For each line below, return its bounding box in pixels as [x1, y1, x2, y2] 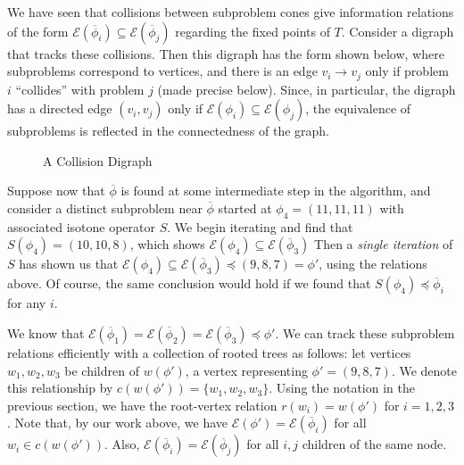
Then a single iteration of [314, 235, 453, 253]
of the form [7, 21, 69, 40]
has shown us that [19, 254, 119, 273]
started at [218, 199, 272, 218]
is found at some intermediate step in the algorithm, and [120, 181, 431, 200]
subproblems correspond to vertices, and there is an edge [7, 62, 318, 80]
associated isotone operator [7, 217, 155, 236]
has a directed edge [7, 99, 112, 118]
